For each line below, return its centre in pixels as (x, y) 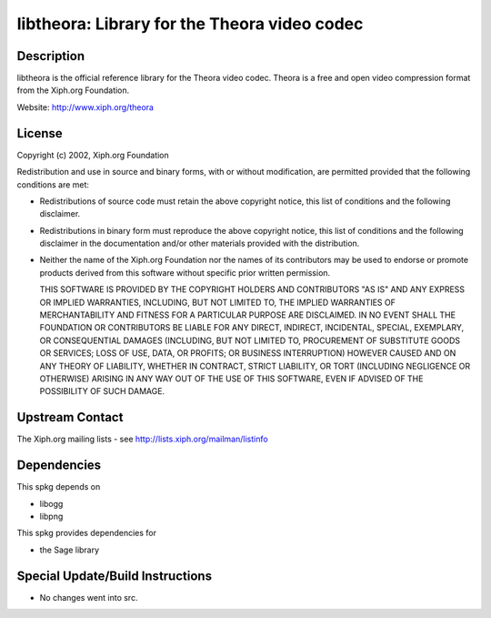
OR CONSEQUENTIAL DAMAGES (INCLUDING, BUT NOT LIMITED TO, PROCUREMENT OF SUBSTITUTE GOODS (250, 340)
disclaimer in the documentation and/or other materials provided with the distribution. (200, 243)
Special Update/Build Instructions (115, 576)
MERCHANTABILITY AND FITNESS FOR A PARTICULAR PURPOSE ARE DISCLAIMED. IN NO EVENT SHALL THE (248, 315)
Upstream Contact (70, 417)
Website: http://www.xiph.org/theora (85, 107)
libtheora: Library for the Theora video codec (190, 24)
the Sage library (70, 550)
